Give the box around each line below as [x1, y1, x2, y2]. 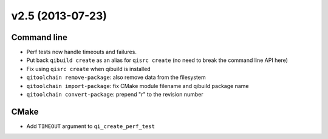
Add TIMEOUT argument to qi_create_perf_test [26, 122, 155, 130]
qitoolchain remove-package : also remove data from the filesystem [26, 73, 206, 81]
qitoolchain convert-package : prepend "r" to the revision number [26, 91, 203, 98]
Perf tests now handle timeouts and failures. [26, 49, 137, 56]
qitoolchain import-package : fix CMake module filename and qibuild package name [26, 82, 249, 89]
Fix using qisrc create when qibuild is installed [26, 65, 151, 72]
